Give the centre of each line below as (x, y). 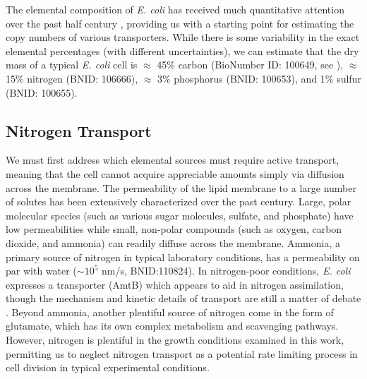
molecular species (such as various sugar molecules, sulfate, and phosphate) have (180, 215)
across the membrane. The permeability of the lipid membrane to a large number (181, 187)
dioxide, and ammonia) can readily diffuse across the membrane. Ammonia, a (173, 242)
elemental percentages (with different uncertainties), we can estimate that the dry (182, 50)
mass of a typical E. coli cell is (72, 65)
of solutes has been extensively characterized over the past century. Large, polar (179, 201)
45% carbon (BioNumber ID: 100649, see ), (250, 65)
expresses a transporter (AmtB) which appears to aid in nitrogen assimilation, (175, 284)
